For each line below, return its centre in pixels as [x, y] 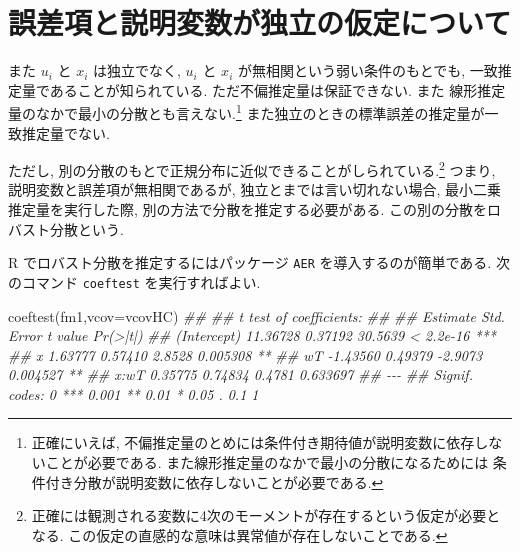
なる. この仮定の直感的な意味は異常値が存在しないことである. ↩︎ [239, 534]
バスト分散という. [66, 228]
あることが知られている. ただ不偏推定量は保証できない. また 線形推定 [277, 89]
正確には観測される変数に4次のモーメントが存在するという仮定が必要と [266, 515]
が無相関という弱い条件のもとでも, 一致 [367, 70]
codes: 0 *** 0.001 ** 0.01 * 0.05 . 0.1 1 [133, 393]
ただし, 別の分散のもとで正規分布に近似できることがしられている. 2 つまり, [252, 168]
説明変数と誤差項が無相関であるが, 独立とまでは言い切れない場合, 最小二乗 [254, 189]
